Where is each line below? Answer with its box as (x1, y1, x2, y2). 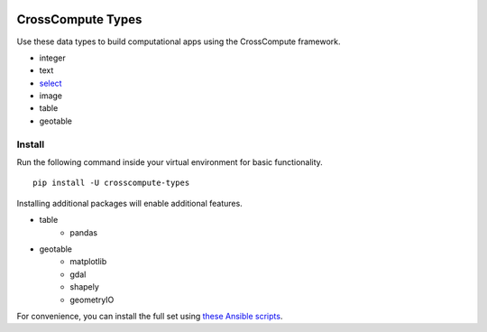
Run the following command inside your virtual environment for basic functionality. (16, 157, 324, 167)
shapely (69, 281, 99, 292)
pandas (69, 226, 98, 238)
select (39, 78, 62, 88)
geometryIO (69, 294, 115, 305)
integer (39, 52, 67, 63)
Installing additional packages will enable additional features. (16, 198, 243, 208)
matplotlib (69, 256, 107, 267)
